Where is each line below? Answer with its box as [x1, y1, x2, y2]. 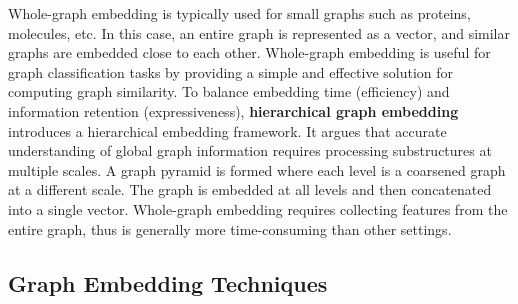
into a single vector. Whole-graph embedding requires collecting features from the [8, 198, 508, 219]
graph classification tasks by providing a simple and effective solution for [8, 61, 454, 82]
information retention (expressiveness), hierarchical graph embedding [8, 100, 459, 121]
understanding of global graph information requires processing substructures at [8, 140, 492, 161]
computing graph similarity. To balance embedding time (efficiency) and [8, 81, 450, 102]
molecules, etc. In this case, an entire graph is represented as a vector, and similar [8, 22, 510, 43]
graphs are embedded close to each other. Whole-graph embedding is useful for [8, 42, 491, 63]
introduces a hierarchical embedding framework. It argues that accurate [8, 120, 447, 141]
